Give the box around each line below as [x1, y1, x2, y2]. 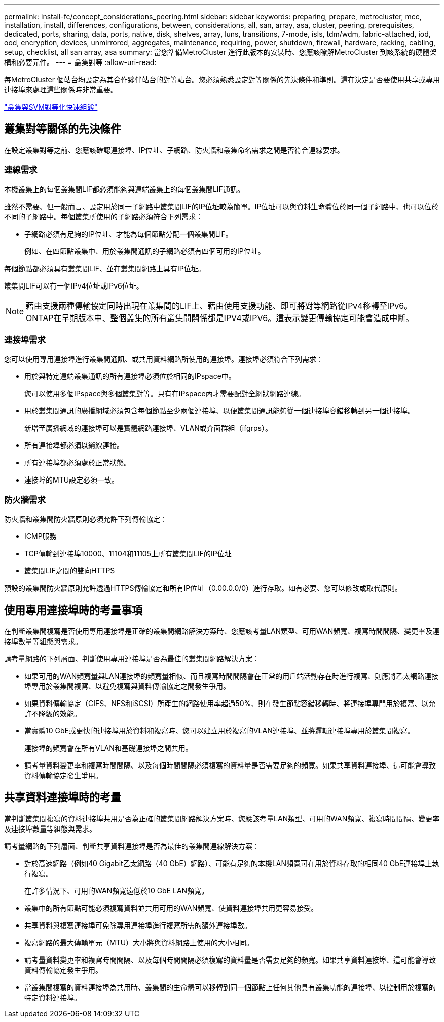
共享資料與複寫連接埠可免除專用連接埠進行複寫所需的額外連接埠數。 [24, 920, 251, 930]
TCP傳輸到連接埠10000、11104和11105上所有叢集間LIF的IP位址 [24, 549, 232, 558]
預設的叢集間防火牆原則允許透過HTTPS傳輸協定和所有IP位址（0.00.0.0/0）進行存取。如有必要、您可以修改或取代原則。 [4, 584, 402, 593]
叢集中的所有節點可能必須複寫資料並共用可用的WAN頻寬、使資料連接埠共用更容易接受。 [24, 903, 318, 912]
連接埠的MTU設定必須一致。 [24, 475, 119, 485]
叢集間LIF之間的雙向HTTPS [24, 566, 115, 576]
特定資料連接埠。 [24, 993, 81, 1002]
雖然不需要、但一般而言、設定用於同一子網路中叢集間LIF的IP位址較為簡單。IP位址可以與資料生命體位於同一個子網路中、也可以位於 [4, 202, 439, 211]
